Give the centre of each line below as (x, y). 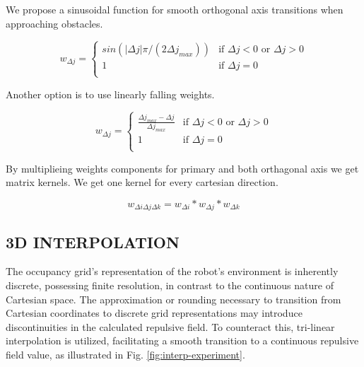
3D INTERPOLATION (93, 241)
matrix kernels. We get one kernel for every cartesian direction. (142, 182)
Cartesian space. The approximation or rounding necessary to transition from (174, 299)
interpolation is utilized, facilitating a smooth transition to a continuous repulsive (182, 340)
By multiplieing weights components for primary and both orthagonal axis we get (182, 168)
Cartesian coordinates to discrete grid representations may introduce (154, 313)
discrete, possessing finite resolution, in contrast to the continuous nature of (170, 285)
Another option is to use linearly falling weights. (110, 94)
